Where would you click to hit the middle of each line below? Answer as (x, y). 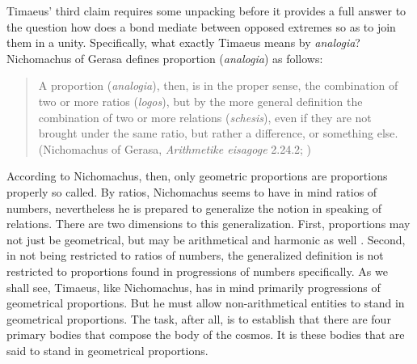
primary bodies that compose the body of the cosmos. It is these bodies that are (206, 334)
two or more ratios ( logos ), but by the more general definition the (200, 101)
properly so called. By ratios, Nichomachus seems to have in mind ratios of (192, 191)
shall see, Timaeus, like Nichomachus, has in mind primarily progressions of (194, 287)
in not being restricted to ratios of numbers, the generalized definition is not (195, 255)
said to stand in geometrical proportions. (107, 350)
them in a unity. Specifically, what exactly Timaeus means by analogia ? (183, 42)
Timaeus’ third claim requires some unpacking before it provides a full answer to (206, 11)
